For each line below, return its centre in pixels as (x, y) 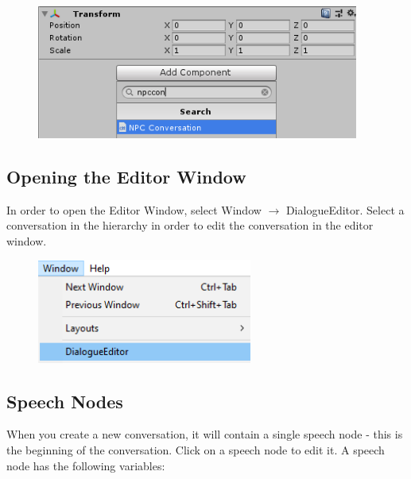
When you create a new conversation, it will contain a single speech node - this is (205, 434)
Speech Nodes (65, 401)
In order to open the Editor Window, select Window (134, 209)
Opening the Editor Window (126, 176)
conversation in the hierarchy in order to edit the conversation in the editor (190, 225)
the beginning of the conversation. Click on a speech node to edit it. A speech (196, 450)
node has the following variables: (86, 465)
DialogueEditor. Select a (345, 209)
